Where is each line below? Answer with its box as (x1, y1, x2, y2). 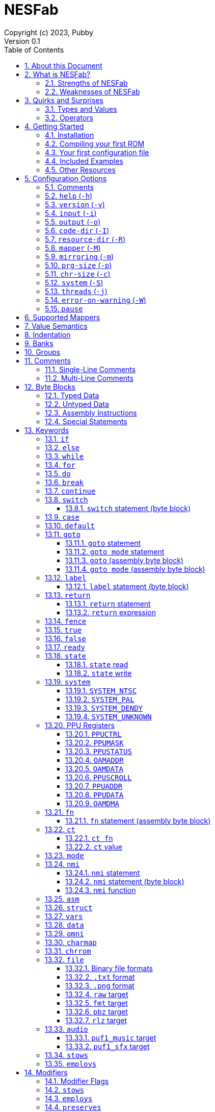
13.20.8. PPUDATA (65, 790, 124, 799)
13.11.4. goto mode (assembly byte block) (65, 564, 205, 573)
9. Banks (24, 339, 53, 348)
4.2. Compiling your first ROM (45, 139, 145, 148)
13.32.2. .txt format (65, 972, 135, 981)
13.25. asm (45, 894, 79, 903)
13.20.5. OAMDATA (65, 764, 123, 773)
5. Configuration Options (24, 174, 107, 183)
